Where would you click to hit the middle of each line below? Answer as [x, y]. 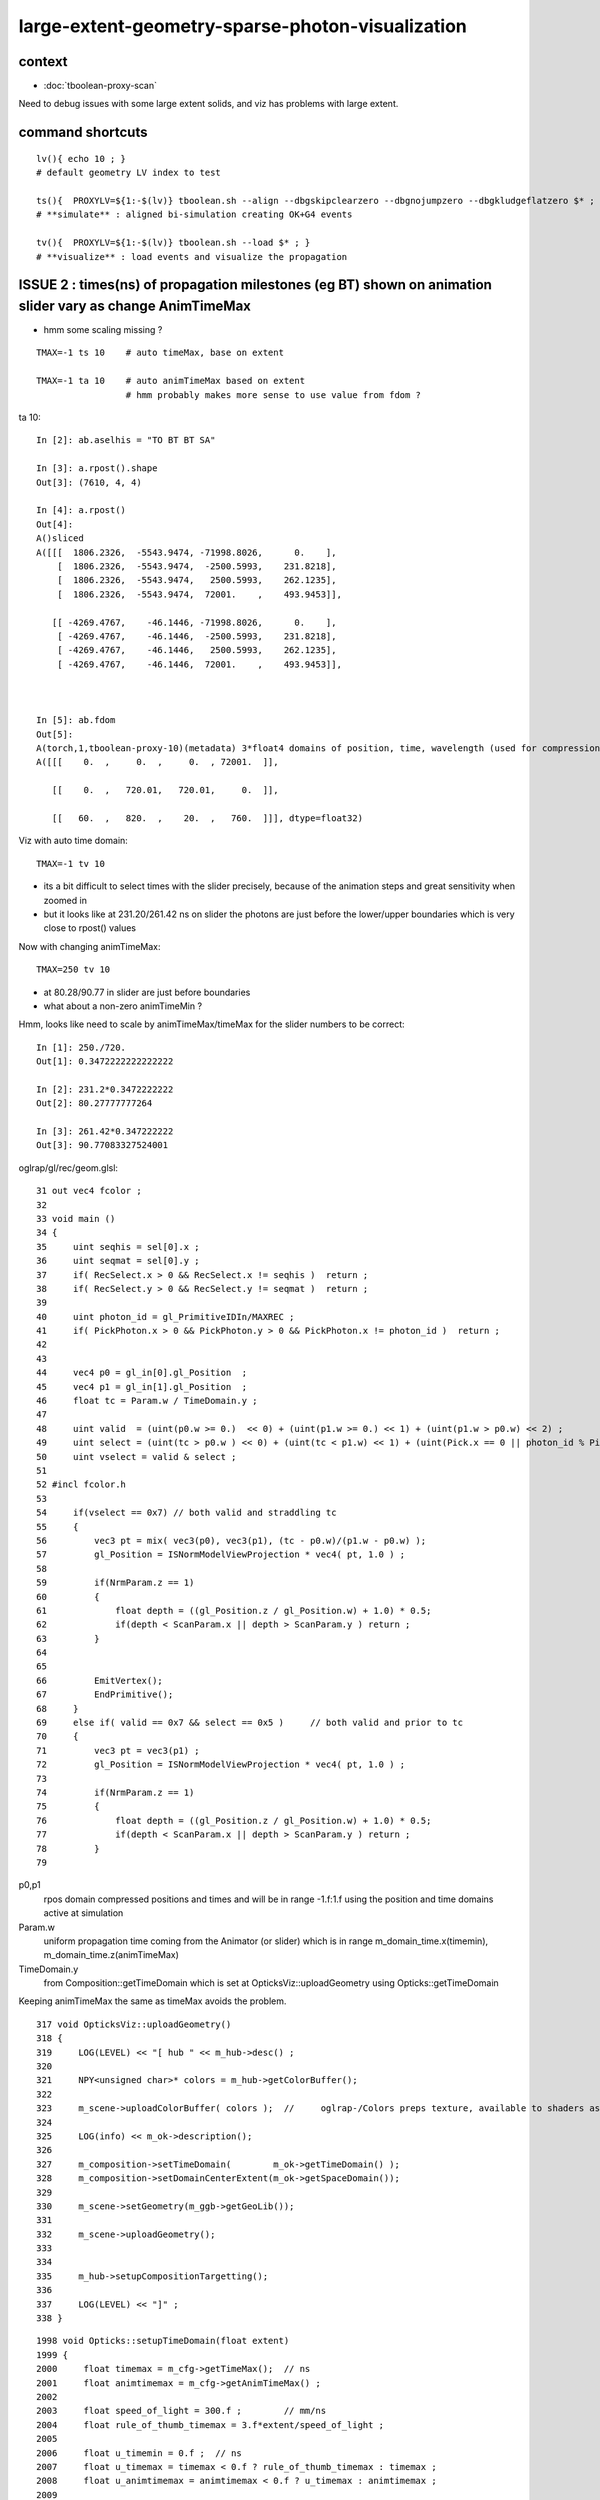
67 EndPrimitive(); [105, 1694]
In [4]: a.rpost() [81, 510]
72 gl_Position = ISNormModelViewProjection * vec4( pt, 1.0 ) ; [221, 1764]
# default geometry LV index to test [129, 173]
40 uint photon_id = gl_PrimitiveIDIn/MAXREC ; [165, 1316]
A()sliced [60, 538]
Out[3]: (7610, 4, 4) [89, 482]
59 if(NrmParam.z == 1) [115, 1583]
